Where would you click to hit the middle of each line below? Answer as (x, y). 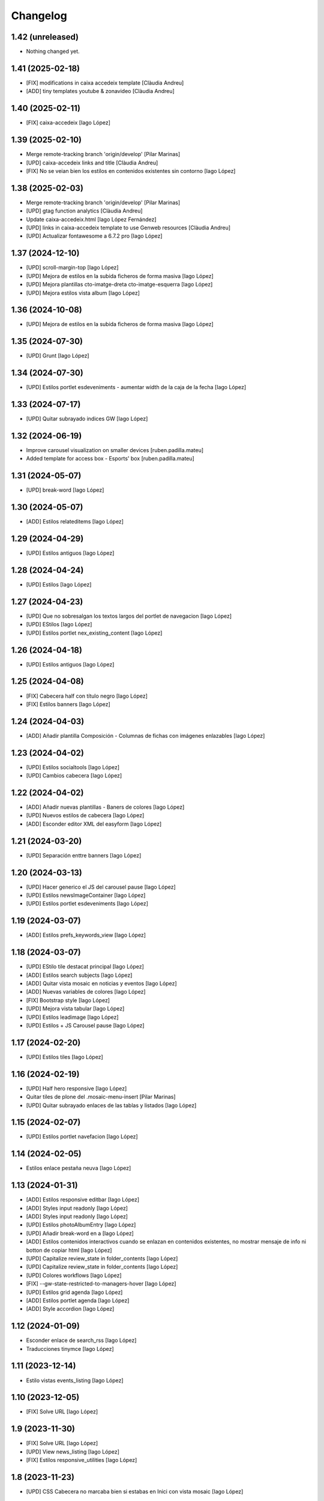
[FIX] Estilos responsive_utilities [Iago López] (82, 1460)
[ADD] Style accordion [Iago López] (70, 1309)
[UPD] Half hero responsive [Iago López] (76, 1088)
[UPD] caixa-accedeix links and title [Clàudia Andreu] (92, 163)
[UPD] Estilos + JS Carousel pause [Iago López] (85, 1025)
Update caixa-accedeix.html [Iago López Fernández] (91, 219)
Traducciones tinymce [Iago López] (70, 1348)
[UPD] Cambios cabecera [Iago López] (74, 776)
